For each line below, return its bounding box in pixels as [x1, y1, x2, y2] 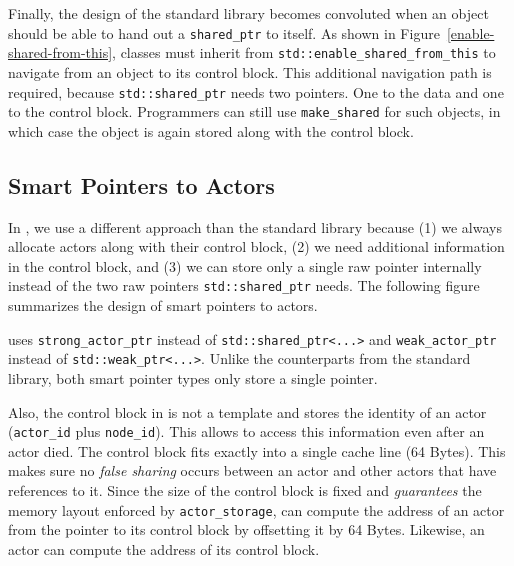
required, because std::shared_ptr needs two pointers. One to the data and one [8, 81, 504, 102]
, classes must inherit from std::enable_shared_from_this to [112, 42, 496, 63]
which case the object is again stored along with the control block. [8, 120, 414, 141]
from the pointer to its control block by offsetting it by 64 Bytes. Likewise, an [8, 519, 485, 540]
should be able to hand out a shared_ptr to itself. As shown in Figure [8, 22, 440, 43]
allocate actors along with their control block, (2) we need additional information [8, 236, 505, 257]
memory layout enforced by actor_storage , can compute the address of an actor [8, 499, 505, 520]
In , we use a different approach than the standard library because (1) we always [8, 216, 502, 237]
